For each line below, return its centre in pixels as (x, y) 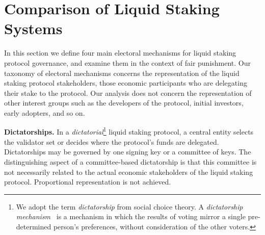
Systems (33, 28)
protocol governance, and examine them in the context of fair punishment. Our (128, 62)
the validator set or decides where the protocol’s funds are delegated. (112, 141)
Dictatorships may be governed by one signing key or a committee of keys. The (128, 152)
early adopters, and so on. (45, 112)
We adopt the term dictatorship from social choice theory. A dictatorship (129, 206)
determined (34, 226)
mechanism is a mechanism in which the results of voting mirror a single (131, 216)
